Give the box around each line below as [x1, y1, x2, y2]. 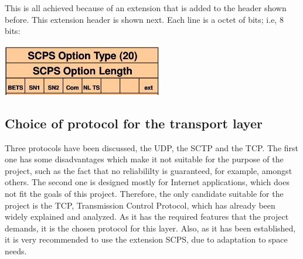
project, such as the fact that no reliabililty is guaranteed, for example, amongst [5, 164, 292, 176]
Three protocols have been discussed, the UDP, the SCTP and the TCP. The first [5, 141, 298, 154]
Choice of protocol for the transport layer [5, 114, 263, 132]
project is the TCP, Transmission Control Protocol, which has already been [5, 199, 275, 211]
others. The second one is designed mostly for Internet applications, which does [5, 176, 290, 188]
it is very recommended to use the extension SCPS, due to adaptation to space [5, 233, 288, 246]
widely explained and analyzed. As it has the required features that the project [5, 210, 289, 223]
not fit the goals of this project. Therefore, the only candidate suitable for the [5, 187, 284, 199]
